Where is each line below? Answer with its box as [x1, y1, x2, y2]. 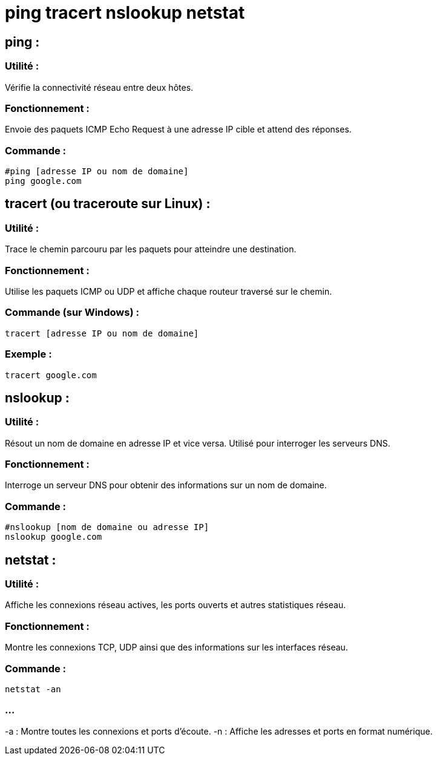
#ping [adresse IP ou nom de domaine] [5, 166, 189, 177]
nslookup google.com [5, 532, 102, 542]
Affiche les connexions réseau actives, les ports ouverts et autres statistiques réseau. [5, 600, 346, 611]
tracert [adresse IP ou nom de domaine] [5, 328, 199, 338]
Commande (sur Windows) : [5, 306, 139, 319]
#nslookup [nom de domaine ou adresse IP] [5, 522, 209, 532]
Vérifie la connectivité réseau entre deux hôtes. [5, 82, 194, 93]
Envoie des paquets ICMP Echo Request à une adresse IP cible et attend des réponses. [5, 124, 352, 135]
